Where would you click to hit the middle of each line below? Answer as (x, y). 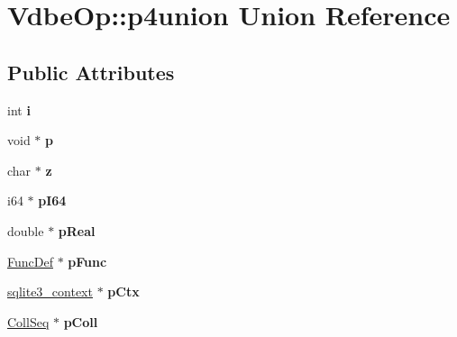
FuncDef (30, 261)
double (26, 230)
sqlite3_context (50, 291)
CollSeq (28, 321)
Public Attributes (91, 72)
